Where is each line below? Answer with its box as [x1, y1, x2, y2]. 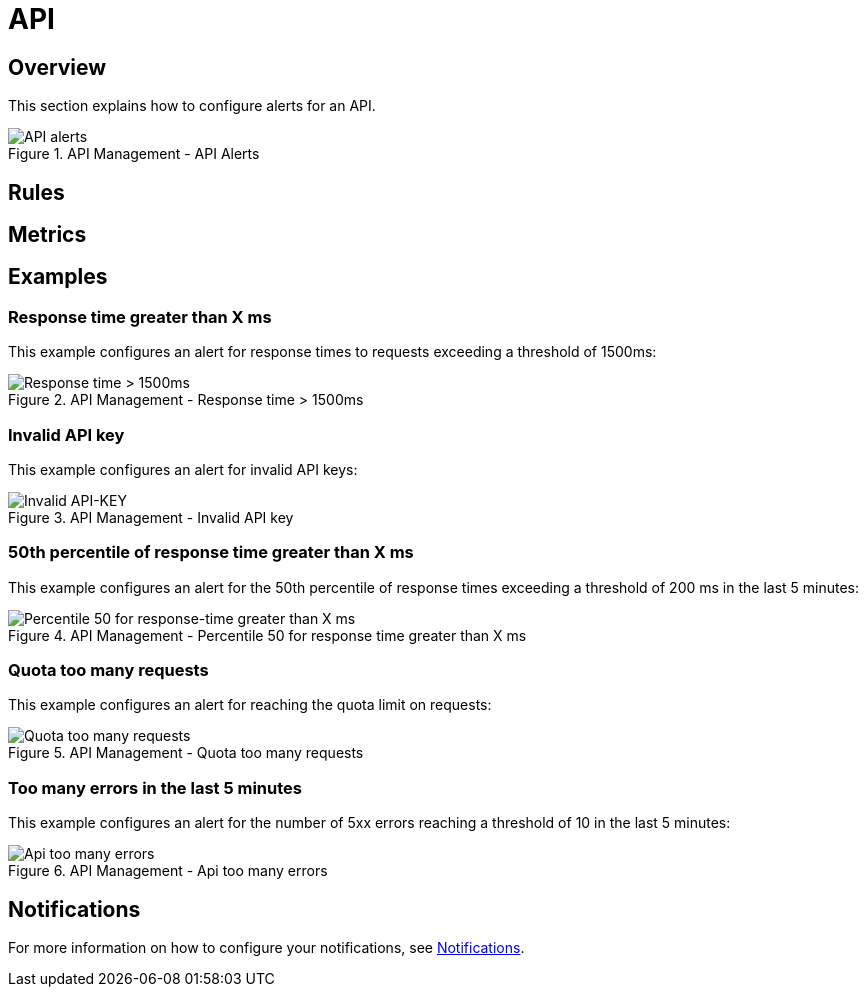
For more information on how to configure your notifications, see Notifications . [8, 939, 525, 957]
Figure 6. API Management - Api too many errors [8, 862, 328, 880]
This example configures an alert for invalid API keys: [8, 460, 358, 478]
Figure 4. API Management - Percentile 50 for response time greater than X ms [8, 626, 527, 644]
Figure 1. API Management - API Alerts [8, 145, 260, 163]
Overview [8, 54, 107, 80]
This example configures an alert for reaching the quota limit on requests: [8, 696, 492, 714]
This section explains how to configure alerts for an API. [8, 97, 376, 115]
